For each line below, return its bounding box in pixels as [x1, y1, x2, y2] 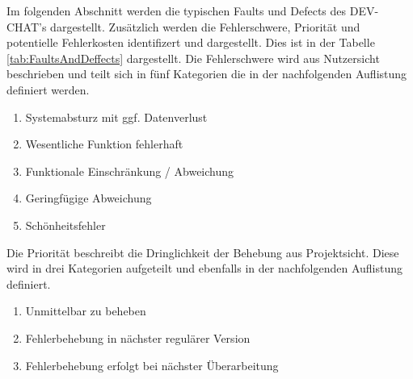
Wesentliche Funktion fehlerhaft [25, 135, 183, 152]
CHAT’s [6, 18, 47, 35]
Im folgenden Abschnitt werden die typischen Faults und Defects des [6, 2, 347, 19]
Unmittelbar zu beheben [25, 302, 146, 319]
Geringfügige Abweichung [25, 189, 152, 206]
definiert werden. [6, 81, 90, 98]
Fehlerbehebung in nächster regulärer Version [25, 329, 251, 346]
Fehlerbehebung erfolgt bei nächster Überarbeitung [25, 356, 279, 373]
